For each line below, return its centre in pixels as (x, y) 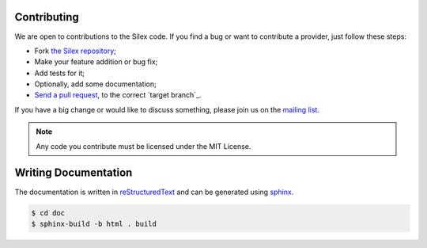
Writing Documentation (74, 173)
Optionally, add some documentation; (96, 84)
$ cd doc (48, 213)
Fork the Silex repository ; (75, 51)
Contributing (47, 17)
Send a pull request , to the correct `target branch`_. (118, 95)
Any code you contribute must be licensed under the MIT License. (144, 146)
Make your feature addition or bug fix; (96, 62)
